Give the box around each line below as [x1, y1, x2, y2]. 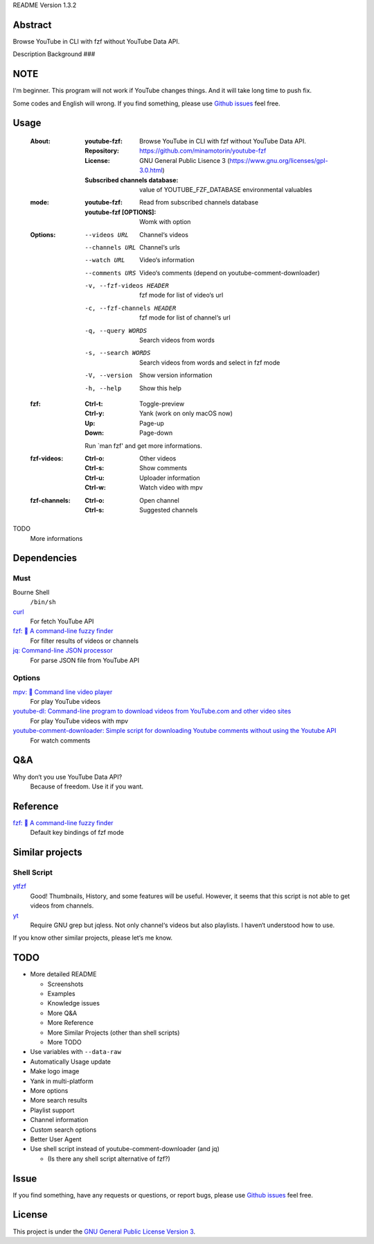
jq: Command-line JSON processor [12, 646, 114, 655]
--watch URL [84, 257, 125, 264]
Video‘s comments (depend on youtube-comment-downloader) [139, 268, 320, 277]
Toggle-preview [139, 399, 185, 408]
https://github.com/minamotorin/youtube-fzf [139, 146, 267, 155]
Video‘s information [139, 256, 195, 264]
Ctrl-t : [84, 399, 103, 408]
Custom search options [30, 1125, 97, 1134]
